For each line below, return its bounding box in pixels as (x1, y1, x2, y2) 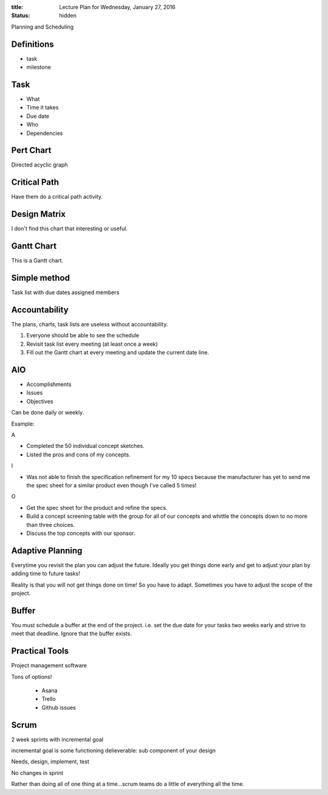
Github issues (41, 704, 76, 711)
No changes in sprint (11, 769, 64, 776)
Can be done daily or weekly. (11, 409, 84, 416)
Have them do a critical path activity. (11, 193, 103, 201)
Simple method (11, 272, 70, 283)
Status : (11, 12, 30, 19)
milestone (26, 64, 51, 71)
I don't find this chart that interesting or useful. (11, 225, 128, 232)
